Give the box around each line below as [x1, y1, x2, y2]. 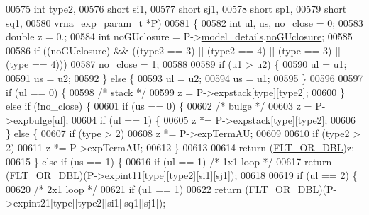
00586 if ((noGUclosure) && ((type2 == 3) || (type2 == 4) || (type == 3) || [6, 42, 341, 57]
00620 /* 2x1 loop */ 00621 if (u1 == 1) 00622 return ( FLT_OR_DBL [6, 181, 319, 196]
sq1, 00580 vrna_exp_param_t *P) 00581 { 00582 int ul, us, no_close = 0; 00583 [6, 15, 363, 30]
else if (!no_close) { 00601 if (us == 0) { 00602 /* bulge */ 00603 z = [6, 98, 312, 113]
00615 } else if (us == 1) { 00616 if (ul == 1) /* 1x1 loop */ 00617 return [6, 153, 332, 168]
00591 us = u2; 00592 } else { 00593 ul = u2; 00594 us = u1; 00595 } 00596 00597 [6, 70, 363, 85]
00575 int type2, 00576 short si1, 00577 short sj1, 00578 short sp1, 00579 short [6, 1, 347, 16]
